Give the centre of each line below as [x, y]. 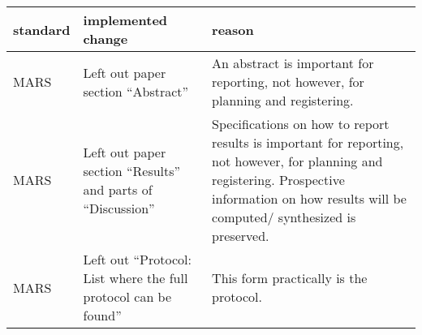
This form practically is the [290, 278]
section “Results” [132, 170]
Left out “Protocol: [137, 259]
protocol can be [127, 296]
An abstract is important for [293, 63]
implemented [125, 20]
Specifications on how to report [301, 124]
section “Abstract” [136, 91]
